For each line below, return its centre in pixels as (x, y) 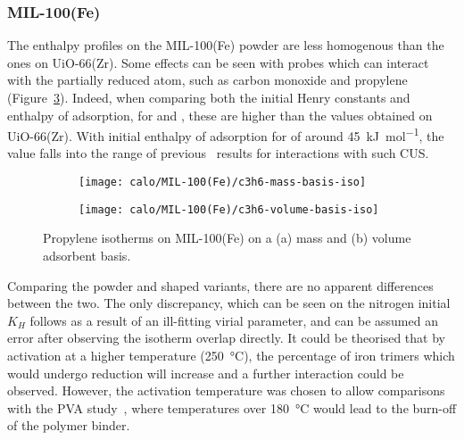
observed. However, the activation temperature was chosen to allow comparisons (226, 390)
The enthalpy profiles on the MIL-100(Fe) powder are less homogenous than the (226, 45)
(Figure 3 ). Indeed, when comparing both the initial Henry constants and (209, 97)
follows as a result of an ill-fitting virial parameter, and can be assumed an (234, 320)
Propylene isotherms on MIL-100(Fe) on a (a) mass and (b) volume (227, 238)
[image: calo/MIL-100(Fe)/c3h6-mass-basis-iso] (223, 183)
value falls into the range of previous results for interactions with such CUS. (218, 153)
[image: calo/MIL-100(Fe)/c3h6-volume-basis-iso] (229, 209)
